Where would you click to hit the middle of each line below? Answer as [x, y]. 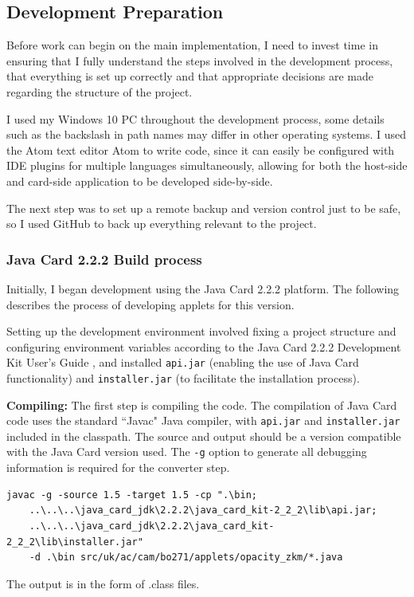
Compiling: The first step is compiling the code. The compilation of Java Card [202, 405]
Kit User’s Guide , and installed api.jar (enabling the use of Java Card [183, 362]
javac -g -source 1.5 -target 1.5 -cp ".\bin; [132, 495]
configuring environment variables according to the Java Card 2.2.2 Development [204, 346]
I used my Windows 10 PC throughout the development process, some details [195, 118]
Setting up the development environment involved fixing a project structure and [201, 331]
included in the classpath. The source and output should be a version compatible [204, 436]
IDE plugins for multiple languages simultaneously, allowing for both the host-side [207, 165]
